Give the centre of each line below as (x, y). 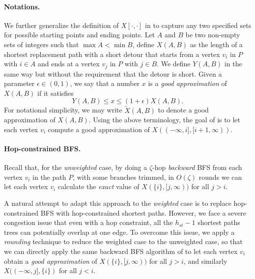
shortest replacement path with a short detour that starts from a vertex (112, 54)
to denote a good (183, 110)
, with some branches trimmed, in (124, 177)
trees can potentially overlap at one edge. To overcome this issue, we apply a (119, 232)
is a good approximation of (187, 83)
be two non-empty (213, 35)
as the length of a (216, 44)
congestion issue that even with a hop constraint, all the (88, 222)
